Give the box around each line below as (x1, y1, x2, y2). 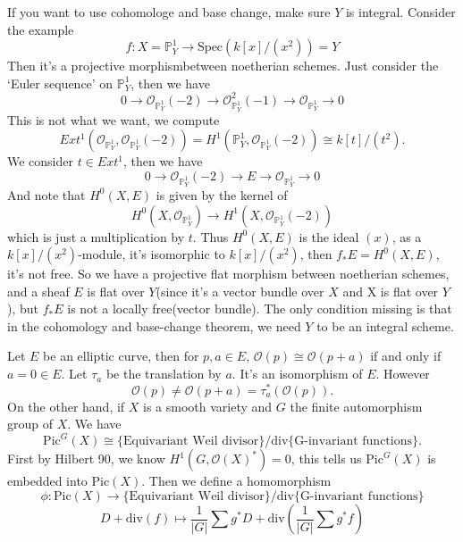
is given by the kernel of (156, 185, 288, 204)
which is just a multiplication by (7, 227, 185, 246)
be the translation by (105, 364, 222, 383)
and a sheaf (7, 281, 70, 300)
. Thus (192, 227, 229, 246)
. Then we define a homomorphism (141, 471, 332, 490)
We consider (7, 152, 74, 171)
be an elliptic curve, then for (43, 346, 199, 365)
